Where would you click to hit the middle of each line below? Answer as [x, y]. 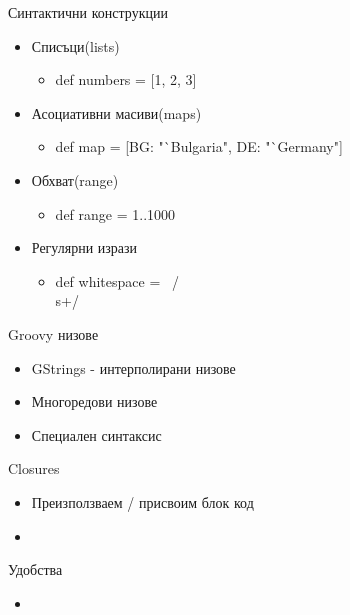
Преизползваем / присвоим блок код [142, 501]
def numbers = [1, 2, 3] [126, 79]
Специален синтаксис [96, 434]
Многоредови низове [94, 401]
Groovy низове [53, 333]
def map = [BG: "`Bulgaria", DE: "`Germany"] [199, 146]
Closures [34, 468]
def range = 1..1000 [115, 213]
